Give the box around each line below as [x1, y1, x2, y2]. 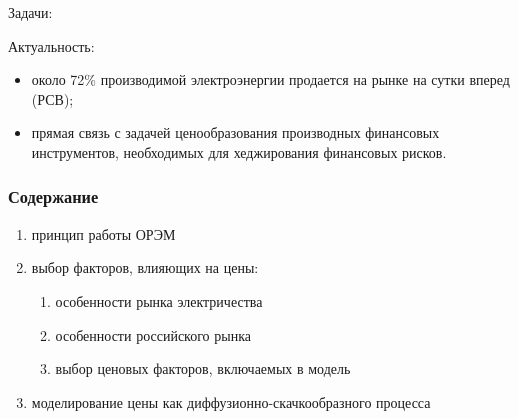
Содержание [8, 184, 99, 209]
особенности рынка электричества [55, 290, 263, 311]
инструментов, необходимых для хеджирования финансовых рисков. [31, 141, 447, 162]
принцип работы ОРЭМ [31, 223, 176, 244]
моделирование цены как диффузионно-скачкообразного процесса [31, 391, 431, 412]
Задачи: [8, 2, 53, 22]
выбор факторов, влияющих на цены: [31, 257, 259, 278]
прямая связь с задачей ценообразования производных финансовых [31, 122, 440, 143]
